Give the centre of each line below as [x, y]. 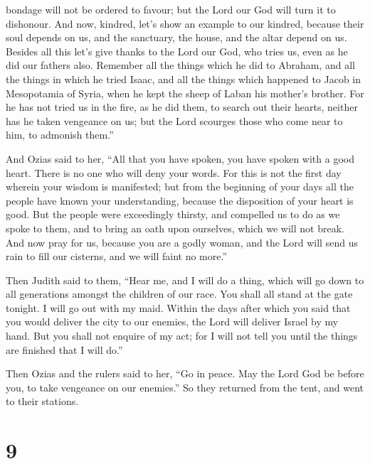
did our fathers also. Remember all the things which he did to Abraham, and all [180, 65]
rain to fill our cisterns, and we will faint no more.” [117, 256]
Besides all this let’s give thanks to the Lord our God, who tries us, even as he [177, 51]
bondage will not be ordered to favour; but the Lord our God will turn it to [171, 9]
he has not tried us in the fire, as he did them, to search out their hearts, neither [182, 107]
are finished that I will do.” [64, 349]
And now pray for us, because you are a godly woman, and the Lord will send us [182, 242]
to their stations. [42, 401]
